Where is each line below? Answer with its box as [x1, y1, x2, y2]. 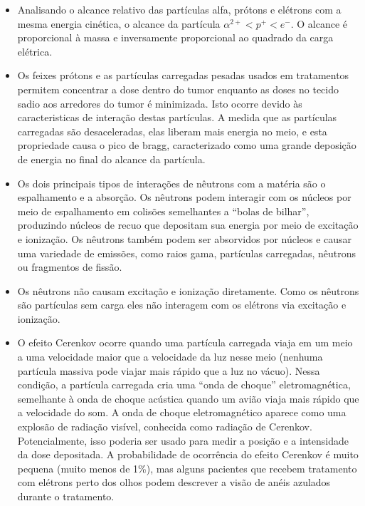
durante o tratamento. [17, 489, 115, 503]
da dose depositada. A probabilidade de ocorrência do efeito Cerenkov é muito [17, 447, 359, 462]
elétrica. [17, 43, 53, 58]
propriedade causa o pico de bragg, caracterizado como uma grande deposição [17, 138, 356, 153]
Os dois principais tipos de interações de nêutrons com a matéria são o [17, 175, 326, 190]
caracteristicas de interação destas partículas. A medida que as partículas [17, 110, 337, 125]
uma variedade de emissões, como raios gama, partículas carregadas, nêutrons [17, 245, 356, 260]
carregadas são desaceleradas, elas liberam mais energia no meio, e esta [17, 123, 327, 138]
